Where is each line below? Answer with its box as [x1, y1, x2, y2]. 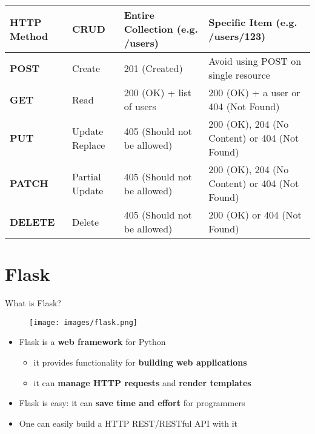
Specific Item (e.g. [208, 15, 297, 29]
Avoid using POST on [208, 54, 302, 68]
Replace [71, 137, 105, 152]
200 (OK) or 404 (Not [208, 208, 302, 222]
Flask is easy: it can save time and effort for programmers [19, 396, 245, 409]
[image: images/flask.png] [29, 318, 138, 327]
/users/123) [208, 28, 266, 43]
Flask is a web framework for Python [19, 335, 166, 348]
